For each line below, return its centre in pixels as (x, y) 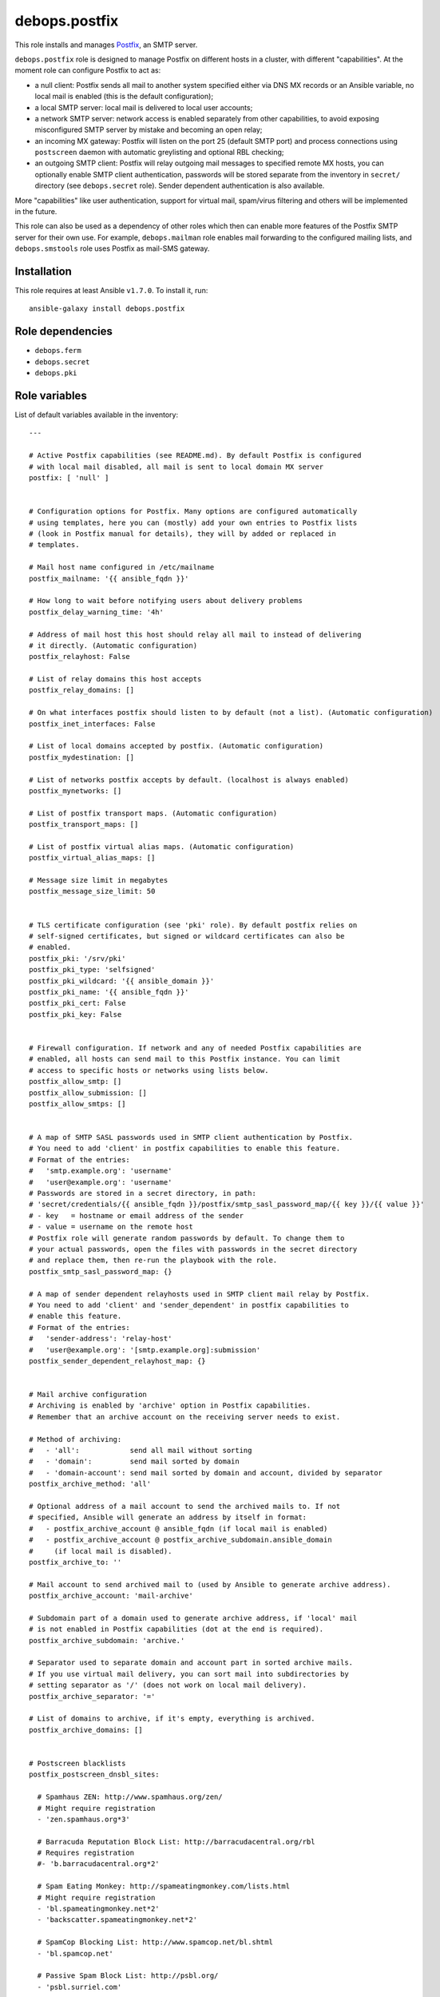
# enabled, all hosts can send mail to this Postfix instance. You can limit (185, 1059)
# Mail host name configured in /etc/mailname (122, 568)
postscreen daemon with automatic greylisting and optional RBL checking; (159, 153)
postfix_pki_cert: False (77, 1003)
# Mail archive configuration (88, 1395)
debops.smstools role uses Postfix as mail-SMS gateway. (112, 248)
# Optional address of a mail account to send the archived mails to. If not (185, 1506)
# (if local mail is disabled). (101, 1551)
